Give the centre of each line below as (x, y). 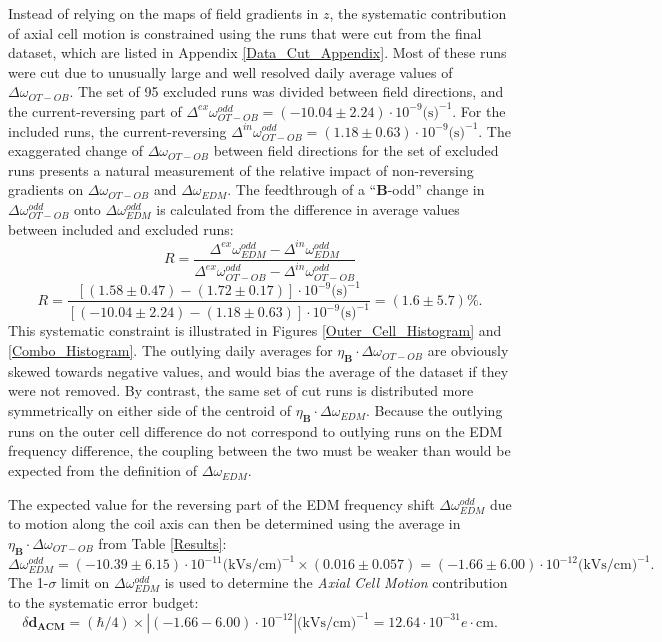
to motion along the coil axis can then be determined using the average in (234, 523)
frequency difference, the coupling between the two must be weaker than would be (259, 450)
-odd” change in (436, 189)
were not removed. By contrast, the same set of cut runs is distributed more (241, 390)
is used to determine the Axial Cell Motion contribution (336, 582)
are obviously (468, 350)
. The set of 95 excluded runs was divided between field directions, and (286, 91)
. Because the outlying (434, 410)
